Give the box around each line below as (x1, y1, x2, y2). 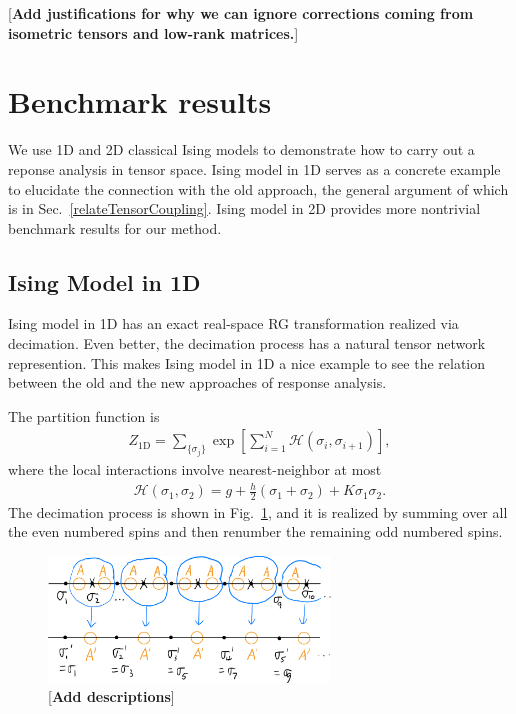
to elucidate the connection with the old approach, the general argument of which (8, 178, 509, 199)
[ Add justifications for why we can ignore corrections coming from (8, 3, 474, 23)
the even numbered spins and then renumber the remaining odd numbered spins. (8, 521, 503, 542)
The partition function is (8, 405, 160, 426)
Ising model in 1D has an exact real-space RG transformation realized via (8, 313, 459, 334)
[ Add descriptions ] (48, 686, 175, 707)
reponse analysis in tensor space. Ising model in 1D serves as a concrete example (8, 158, 501, 179)
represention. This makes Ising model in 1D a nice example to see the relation (8, 352, 486, 373)
